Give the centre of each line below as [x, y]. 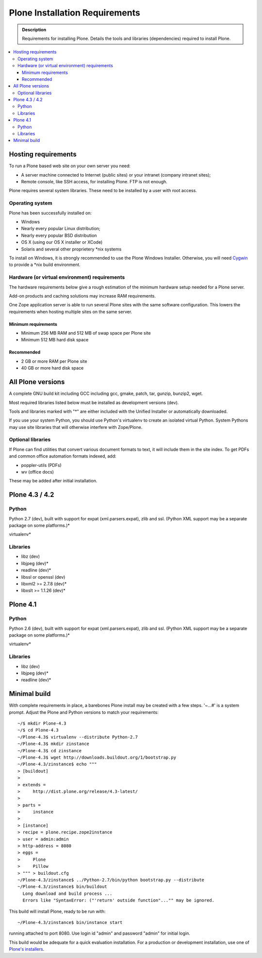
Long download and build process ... [67, 893]
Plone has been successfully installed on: [50, 213]
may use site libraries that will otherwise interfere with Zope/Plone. [76, 427]
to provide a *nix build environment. [45, 265]
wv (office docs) [38, 472]
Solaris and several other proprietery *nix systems [71, 249]
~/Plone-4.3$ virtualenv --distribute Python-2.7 [78, 737]
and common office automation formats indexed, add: [63, 456]
